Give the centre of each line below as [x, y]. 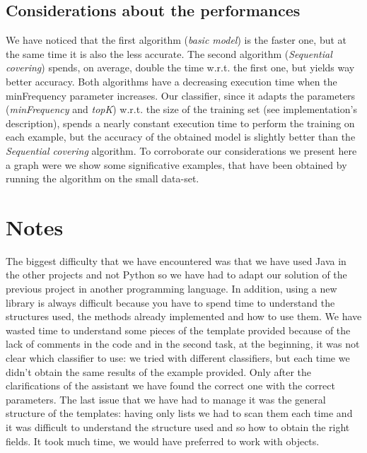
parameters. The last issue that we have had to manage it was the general [166, 399]
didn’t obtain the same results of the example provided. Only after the [159, 371]
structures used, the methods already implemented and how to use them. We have [184, 316]
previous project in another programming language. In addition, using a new [171, 289]
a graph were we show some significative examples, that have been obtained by [176, 164]
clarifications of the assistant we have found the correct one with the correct [170, 386]
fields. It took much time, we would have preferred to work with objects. [163, 441]
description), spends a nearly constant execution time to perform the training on [180, 123]
